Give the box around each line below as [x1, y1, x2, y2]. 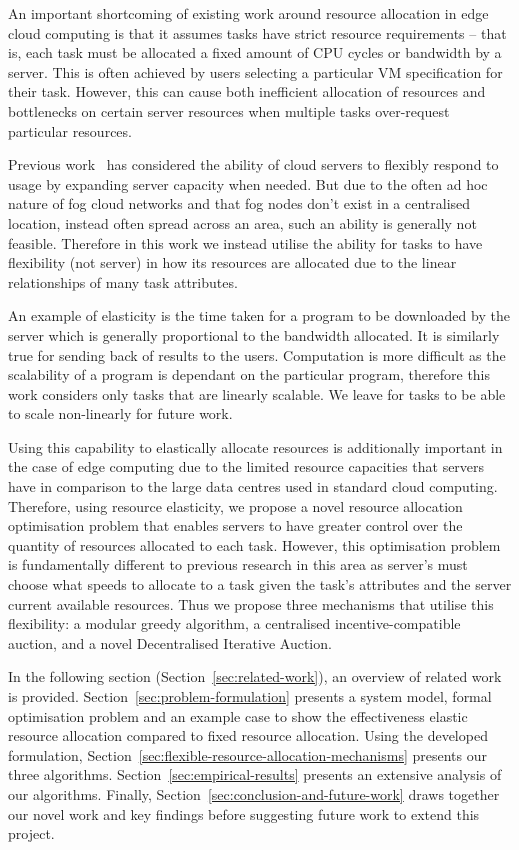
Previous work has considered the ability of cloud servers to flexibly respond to [8, 154, 499, 175]
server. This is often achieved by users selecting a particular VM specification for [8, 61, 503, 82]
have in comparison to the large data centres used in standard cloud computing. [8, 476, 498, 497]
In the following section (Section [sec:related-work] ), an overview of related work [8, 666, 502, 687]
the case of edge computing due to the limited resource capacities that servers [8, 456, 485, 477]
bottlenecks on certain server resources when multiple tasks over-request [8, 100, 450, 121]
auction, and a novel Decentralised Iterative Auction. [8, 632, 332, 653]
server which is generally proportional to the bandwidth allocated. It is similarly [8, 324, 500, 345]
